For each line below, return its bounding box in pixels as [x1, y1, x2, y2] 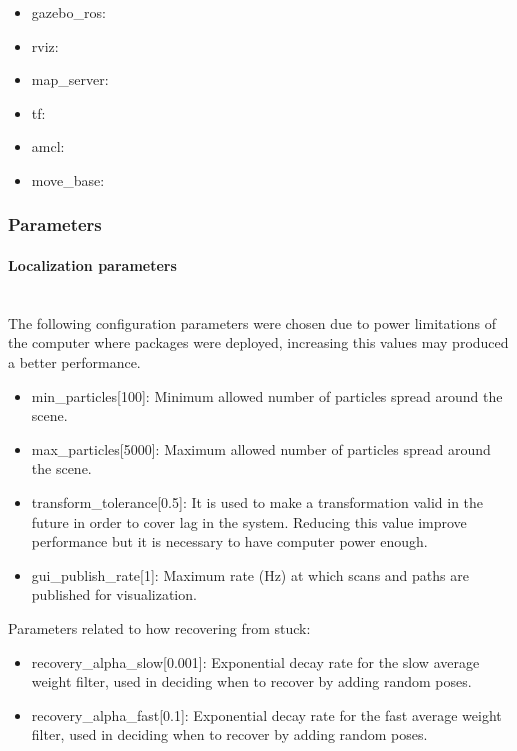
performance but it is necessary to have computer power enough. [31, 531, 428, 552]
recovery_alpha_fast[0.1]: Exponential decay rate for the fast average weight [31, 704, 502, 725]
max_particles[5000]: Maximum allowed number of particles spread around [31, 438, 491, 459]
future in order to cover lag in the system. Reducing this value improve [31, 511, 467, 532]
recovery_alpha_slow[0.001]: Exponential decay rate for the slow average [31, 651, 480, 672]
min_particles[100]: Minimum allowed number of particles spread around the [31, 385, 503, 406]
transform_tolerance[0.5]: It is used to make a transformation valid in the [31, 491, 484, 512]
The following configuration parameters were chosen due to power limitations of [8, 312, 497, 333]
